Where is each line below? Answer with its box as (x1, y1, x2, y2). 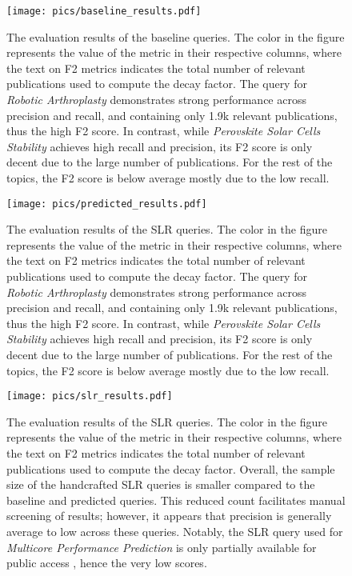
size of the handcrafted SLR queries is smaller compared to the (6, 476, 315, 493)
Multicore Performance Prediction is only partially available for (6, 538, 317, 555)
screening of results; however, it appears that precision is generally (6, 507, 332, 524)
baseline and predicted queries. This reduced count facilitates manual (6, 491, 346, 508)
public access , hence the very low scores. (6, 554, 207, 571)
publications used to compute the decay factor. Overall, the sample (6, 460, 335, 477)
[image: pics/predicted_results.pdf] (6, 198, 207, 210)
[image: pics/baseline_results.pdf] (6, 6, 202, 17)
